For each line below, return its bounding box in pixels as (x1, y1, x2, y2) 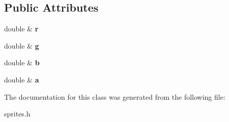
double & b (4, 57, 40, 68)
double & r (4, 23, 39, 34)
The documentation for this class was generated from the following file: (4, 91, 225, 102)
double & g (4, 40, 39, 51)
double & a (4, 74, 39, 85)
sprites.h (4, 108, 31, 119)
